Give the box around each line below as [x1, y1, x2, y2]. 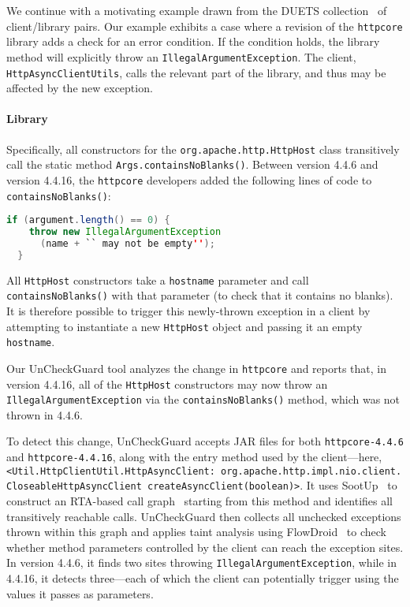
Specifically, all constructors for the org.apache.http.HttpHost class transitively [6, 140, 400, 157]
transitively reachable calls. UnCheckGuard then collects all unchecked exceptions [6, 508, 401, 524]
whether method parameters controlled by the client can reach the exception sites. [6, 538, 404, 555]
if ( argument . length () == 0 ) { [6, 214, 170, 226]
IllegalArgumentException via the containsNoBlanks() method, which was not [6, 391, 401, 408]
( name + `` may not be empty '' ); [39, 237, 215, 249]
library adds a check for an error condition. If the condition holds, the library [6, 33, 380, 50]
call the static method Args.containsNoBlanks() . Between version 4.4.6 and [6, 156, 378, 173]
